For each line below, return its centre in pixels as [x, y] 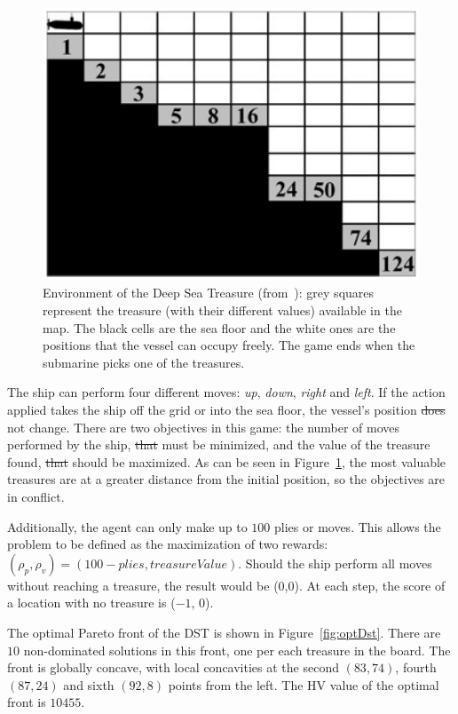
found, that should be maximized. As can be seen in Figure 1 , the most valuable [227, 461]
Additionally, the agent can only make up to [127, 526]
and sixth [89, 684]
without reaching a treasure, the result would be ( [143, 585]
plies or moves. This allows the [358, 526]
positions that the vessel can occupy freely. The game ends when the [229, 345]
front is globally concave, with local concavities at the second [173, 667]
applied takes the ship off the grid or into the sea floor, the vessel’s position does [226, 410]
